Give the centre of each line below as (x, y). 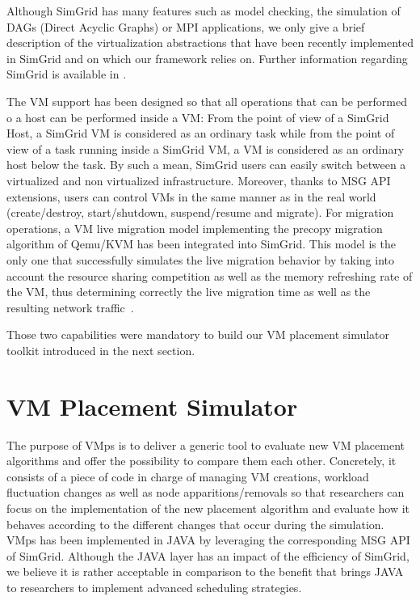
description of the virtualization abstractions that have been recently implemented (210, 42)
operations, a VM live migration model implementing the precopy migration (195, 228)
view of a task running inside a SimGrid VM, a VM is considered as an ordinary (206, 148)
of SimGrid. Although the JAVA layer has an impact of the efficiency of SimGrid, (208, 555)
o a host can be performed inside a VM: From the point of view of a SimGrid (198, 117)
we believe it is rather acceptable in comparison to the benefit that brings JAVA (205, 571)
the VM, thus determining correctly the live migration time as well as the (189, 292)
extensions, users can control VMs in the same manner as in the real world (191, 196)
